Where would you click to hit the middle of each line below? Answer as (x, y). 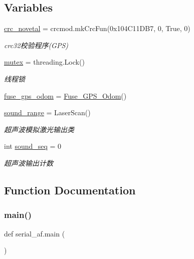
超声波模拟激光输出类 (39, 129)
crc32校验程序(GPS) (36, 45)
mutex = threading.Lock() (44, 62)
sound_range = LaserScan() (47, 112)
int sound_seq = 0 (33, 146)
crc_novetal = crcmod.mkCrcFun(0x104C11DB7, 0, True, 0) (97, 28)
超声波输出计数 (29, 163)
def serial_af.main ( (35, 233)
